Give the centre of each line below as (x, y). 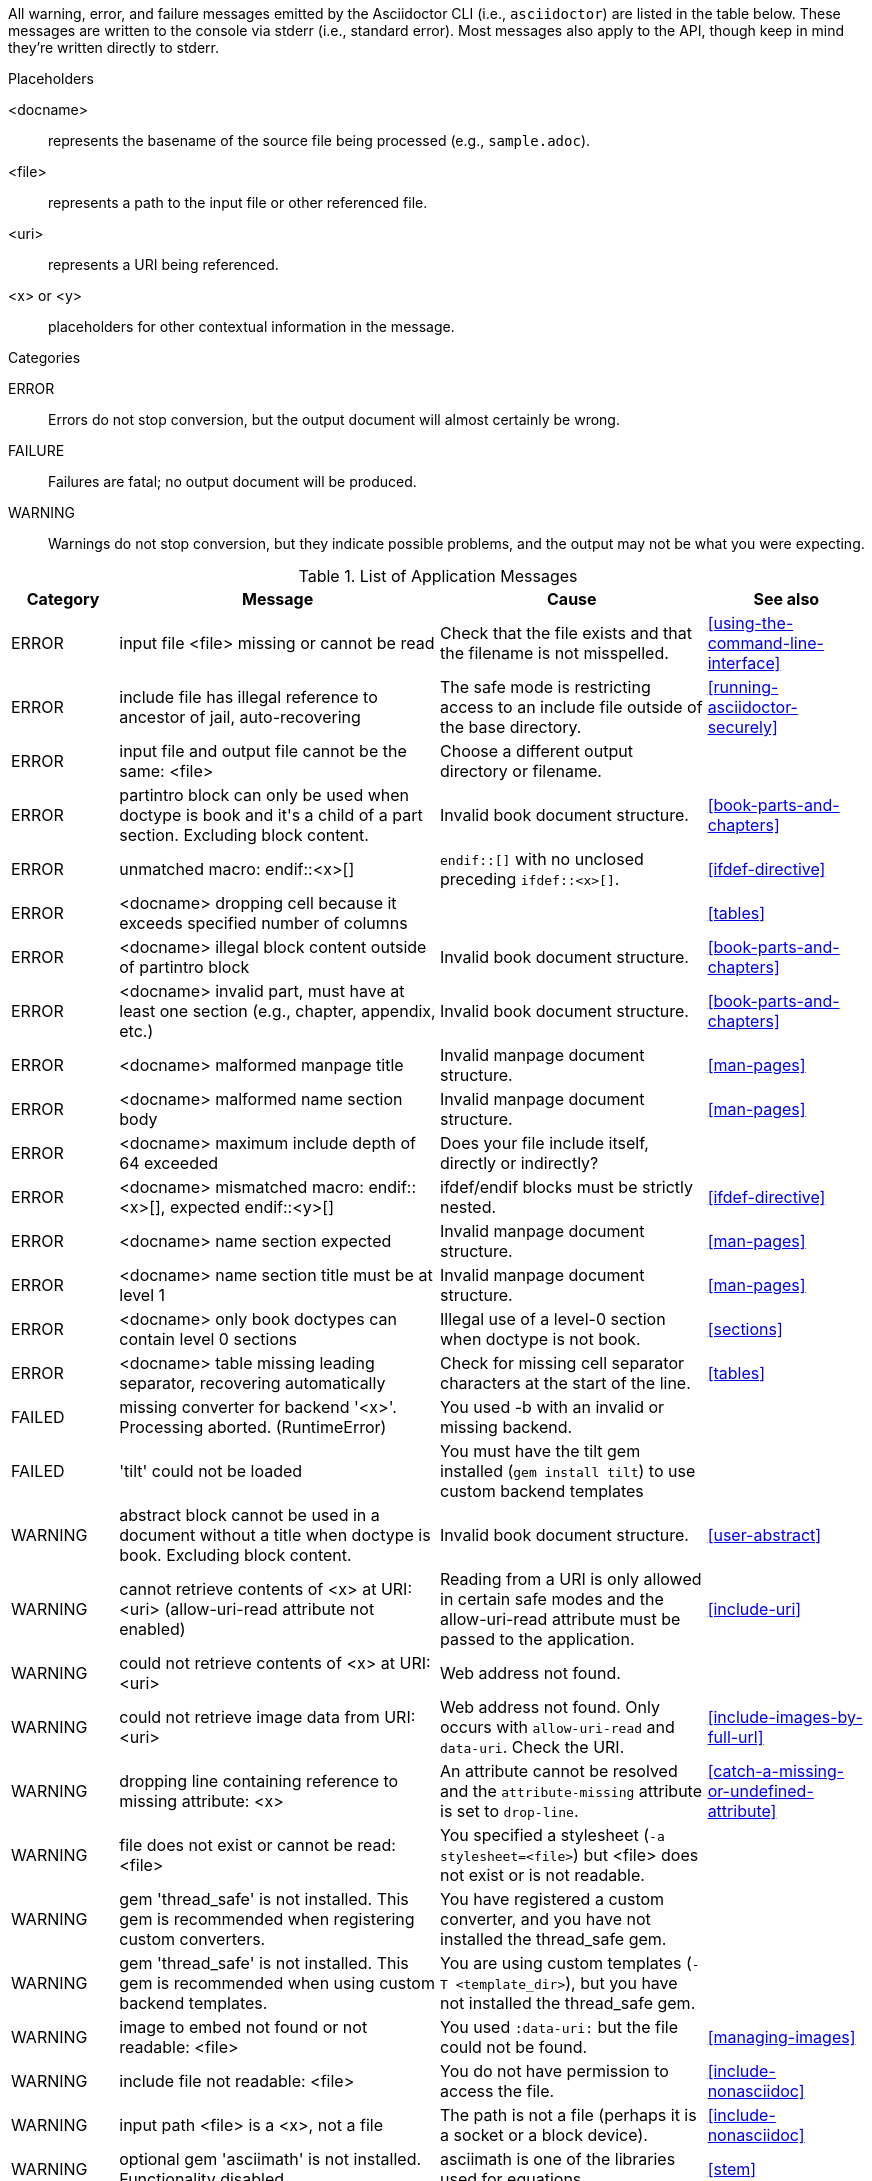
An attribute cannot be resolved (559, 1771)
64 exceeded (169, 1163)
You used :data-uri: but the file (559, 2027)
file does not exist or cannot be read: (257, 1845)
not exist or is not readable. (542, 1875)
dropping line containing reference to (259, 1781)
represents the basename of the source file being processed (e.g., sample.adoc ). (319, 140)
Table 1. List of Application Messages (438, 576)
